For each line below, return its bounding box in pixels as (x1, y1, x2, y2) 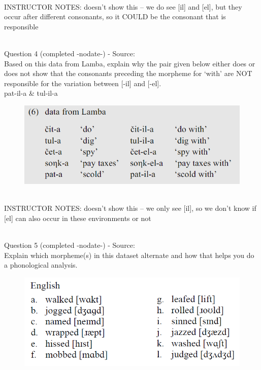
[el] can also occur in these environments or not (4, 212, 151, 223)
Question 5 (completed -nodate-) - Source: (4, 239, 135, 250)
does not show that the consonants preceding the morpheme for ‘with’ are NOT (4, 68, 252, 79)
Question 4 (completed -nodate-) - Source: (4, 48, 135, 58)
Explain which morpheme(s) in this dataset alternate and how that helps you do (4, 249, 254, 260)
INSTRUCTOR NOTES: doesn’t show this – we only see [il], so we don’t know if (4, 203, 256, 213)
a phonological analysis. (4, 260, 78, 270)
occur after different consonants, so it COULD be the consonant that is (4, 11, 226, 22)
